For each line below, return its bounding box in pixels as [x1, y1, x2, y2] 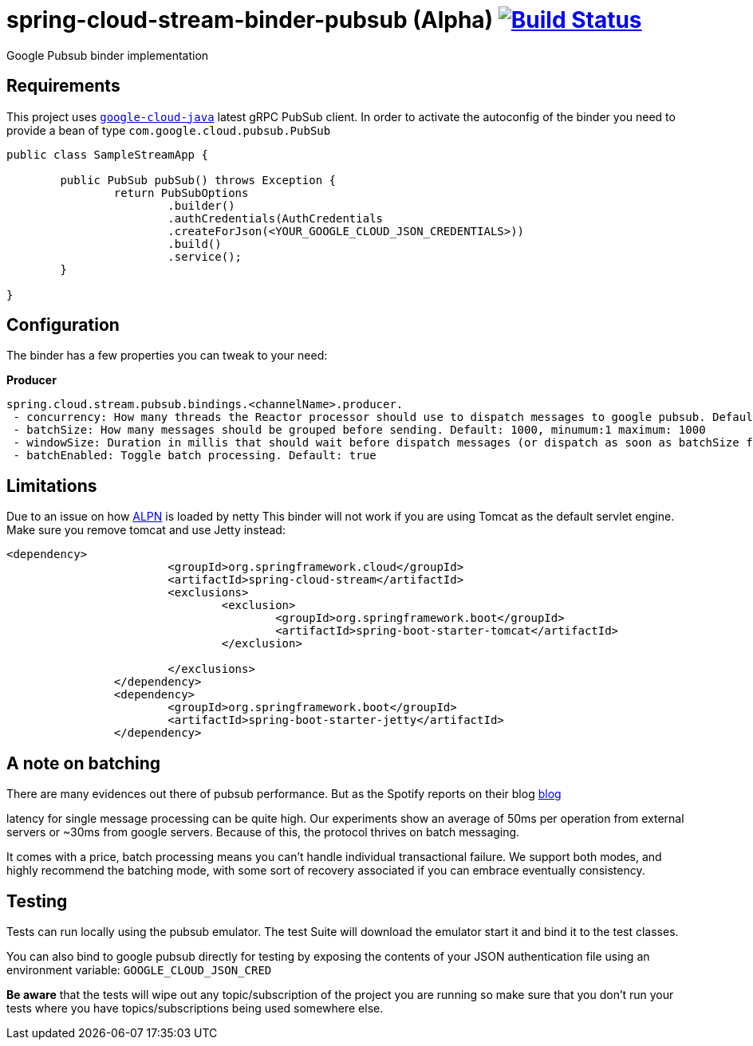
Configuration [6, 315, 120, 336]
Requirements [6, 76, 120, 96]
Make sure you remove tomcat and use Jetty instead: [6, 523, 286, 537]
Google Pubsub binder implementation [6, 48, 209, 62]
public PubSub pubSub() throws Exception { [60, 173, 337, 187]
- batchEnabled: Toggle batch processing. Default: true [13, 449, 376, 462]
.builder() [168, 199, 235, 212]
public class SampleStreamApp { [6, 147, 208, 161]
